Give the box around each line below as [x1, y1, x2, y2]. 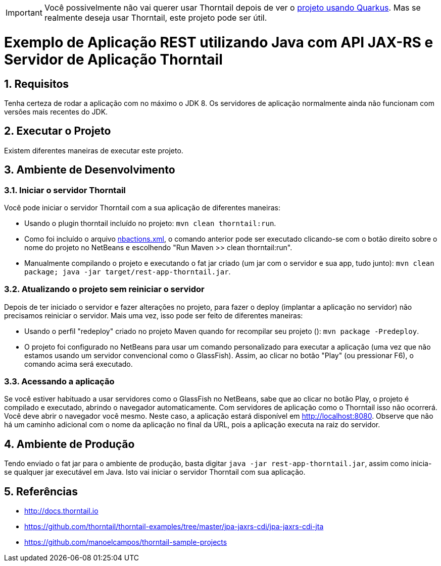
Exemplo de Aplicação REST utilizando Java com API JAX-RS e [4, 33, 433, 51]
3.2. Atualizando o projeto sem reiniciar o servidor [4, 284, 205, 295]
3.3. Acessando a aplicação [4, 376, 115, 387]
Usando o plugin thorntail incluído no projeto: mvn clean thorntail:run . [24, 218, 276, 228]
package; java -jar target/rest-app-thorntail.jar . [24, 267, 231, 276]
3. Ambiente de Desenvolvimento [4, 163, 175, 177]
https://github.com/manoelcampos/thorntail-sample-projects [24, 538, 227, 547]
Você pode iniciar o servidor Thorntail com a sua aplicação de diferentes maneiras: [4, 203, 280, 212]
